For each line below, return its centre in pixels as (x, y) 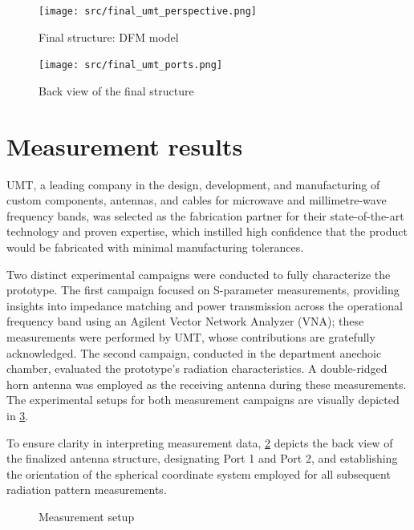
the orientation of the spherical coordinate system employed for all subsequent (199, 473)
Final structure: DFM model (109, 36)
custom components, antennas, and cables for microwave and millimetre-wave (197, 200)
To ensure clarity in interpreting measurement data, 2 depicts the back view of (200, 442)
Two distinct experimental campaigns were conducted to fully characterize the (199, 274)
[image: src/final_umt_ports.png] (131, 65)
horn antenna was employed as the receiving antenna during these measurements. (207, 384)
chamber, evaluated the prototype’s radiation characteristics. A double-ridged (197, 368)
